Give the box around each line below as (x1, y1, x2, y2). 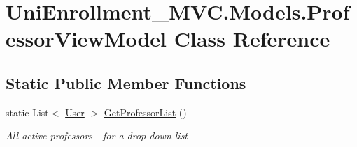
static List (6, 105, 49, 119)
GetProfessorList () (104, 105, 187, 119)
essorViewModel (6, 24, 167, 53)
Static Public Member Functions (6, 72, 246, 93)
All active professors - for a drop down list (6, 128, 188, 143)
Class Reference (174, 24, 330, 53)
